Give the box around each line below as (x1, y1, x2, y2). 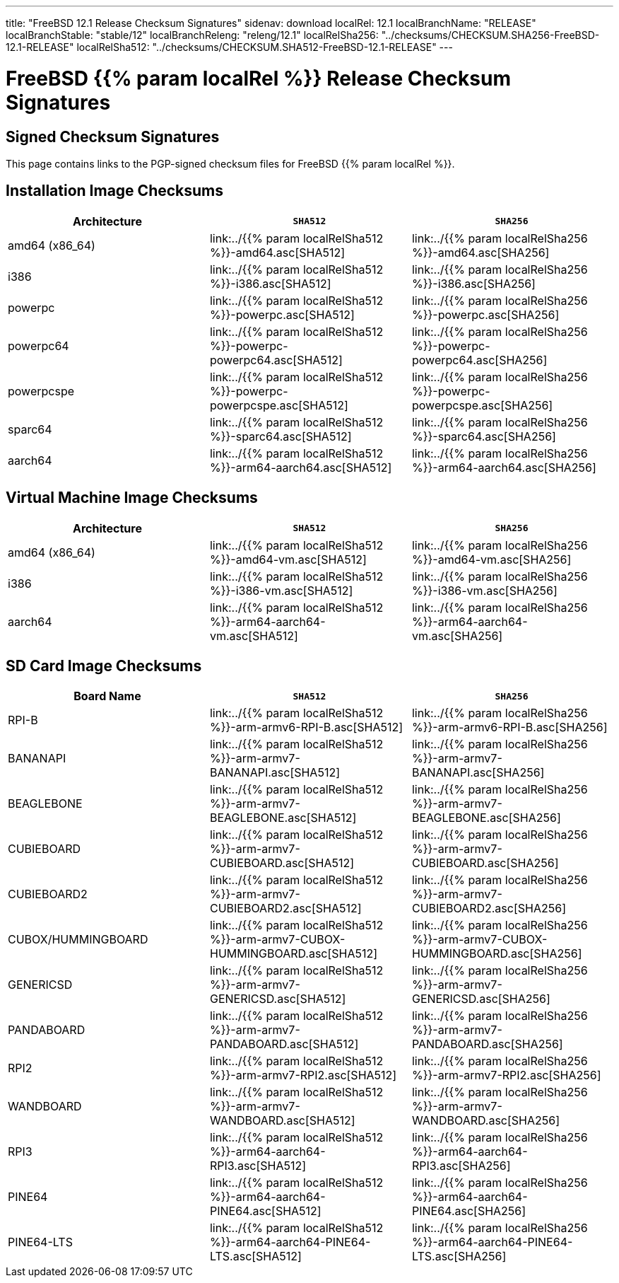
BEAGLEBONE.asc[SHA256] (411, 811, 561, 825)
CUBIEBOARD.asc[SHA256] (411, 856, 559, 871)
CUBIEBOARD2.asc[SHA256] (411, 901, 566, 916)
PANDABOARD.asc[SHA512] (209, 1037, 359, 1052)
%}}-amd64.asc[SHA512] (209, 245, 346, 260)
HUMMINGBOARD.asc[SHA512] (209, 946, 378, 961)
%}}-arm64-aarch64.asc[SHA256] (411, 460, 596, 475)
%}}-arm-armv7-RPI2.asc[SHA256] (411, 1068, 601, 1083)
